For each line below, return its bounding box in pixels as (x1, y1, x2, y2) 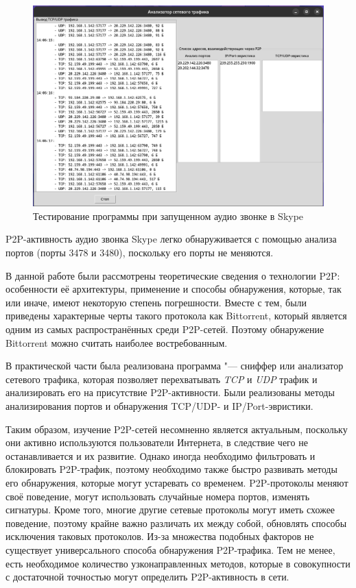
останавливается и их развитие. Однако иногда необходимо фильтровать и (5, 448, 316, 463)
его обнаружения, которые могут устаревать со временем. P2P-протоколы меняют (5, 475, 348, 489)
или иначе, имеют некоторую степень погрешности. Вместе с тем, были (5, 295, 307, 309)
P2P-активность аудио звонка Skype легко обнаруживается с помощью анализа (5, 232, 337, 246)
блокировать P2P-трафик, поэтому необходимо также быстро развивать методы (5, 462, 337, 476)
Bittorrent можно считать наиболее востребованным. (5, 335, 228, 350)
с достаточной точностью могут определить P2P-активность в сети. (5, 569, 289, 584)
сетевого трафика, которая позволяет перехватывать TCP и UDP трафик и (5, 371, 318, 386)
